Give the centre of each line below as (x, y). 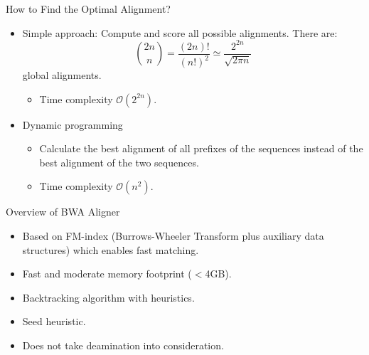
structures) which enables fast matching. (111, 249)
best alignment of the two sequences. (119, 162)
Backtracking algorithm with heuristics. (108, 297)
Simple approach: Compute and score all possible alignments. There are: (180, 32)
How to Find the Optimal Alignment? (88, 9)
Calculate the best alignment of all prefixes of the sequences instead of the (201, 148)
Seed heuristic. (54, 321)
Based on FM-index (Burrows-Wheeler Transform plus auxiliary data (173, 236)
